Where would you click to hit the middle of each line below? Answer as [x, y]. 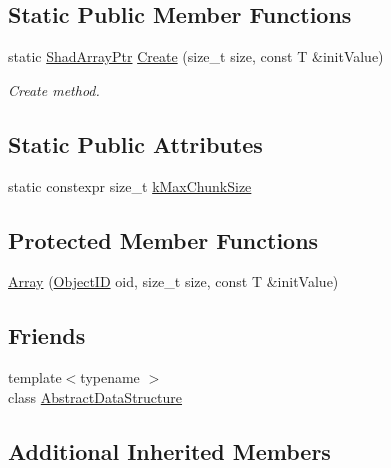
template [35, 377]
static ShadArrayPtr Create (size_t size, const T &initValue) [196, 56]
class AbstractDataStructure [95, 396]
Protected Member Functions [163, 239]
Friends [47, 335]
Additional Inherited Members [169, 450]
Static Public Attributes [135, 143]
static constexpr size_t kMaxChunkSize [130, 185]
